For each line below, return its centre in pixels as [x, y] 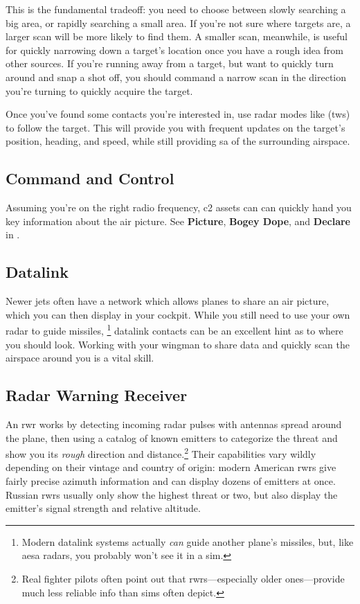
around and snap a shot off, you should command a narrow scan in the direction [176, 77]
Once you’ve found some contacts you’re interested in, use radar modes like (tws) [178, 114]
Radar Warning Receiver [97, 395]
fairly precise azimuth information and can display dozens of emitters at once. [171, 480]
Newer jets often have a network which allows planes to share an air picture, [168, 301]
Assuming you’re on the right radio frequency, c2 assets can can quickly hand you [179, 207]
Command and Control [90, 178]
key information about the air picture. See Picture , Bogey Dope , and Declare [178, 221]
